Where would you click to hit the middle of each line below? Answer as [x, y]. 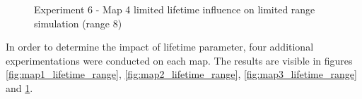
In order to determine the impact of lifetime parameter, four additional [160, 47]
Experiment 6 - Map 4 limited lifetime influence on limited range [175, 9]
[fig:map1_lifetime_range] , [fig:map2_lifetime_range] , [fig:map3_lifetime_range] [181, 74]
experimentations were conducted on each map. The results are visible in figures [179, 60]
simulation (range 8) [78, 23]
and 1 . [19, 87]
